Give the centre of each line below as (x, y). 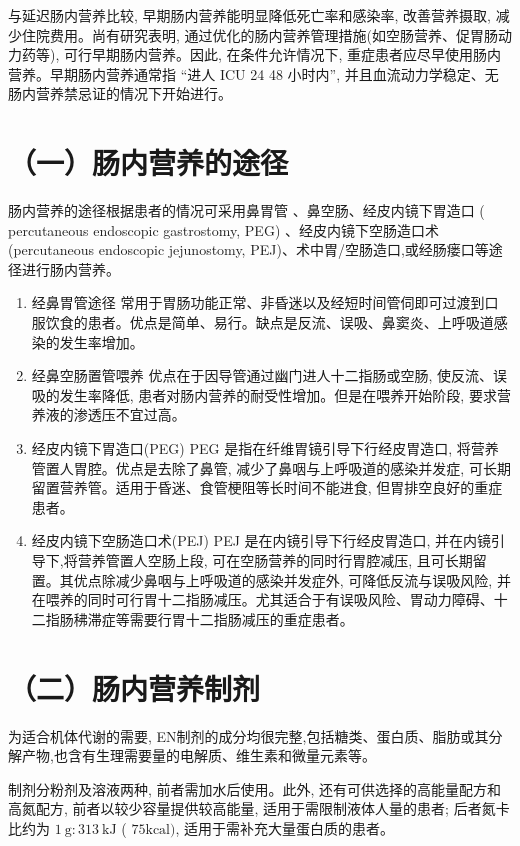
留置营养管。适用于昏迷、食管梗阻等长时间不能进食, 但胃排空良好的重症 (267, 487)
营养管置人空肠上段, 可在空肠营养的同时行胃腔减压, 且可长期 (275, 560)
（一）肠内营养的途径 (148, 162)
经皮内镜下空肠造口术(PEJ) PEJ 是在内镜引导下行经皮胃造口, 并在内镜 (261, 540)
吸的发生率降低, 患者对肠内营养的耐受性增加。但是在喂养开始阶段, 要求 (264, 394)
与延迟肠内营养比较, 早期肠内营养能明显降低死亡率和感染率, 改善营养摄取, (249, 15)
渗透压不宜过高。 (129, 414)
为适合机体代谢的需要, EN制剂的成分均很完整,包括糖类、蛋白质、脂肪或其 (248, 735)
